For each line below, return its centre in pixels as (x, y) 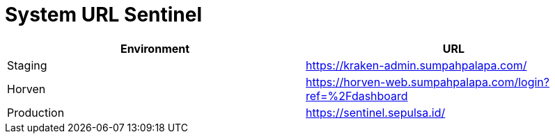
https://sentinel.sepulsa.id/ (376, 112)
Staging (27, 65)
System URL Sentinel (104, 15)
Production (36, 112)
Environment (155, 48)
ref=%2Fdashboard (357, 96)
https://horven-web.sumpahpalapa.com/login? (428, 82)
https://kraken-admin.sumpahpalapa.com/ (416, 65)
